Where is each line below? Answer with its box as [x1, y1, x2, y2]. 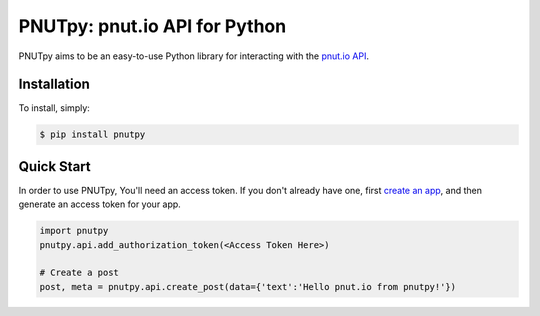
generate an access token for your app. [18, 198, 182, 210]
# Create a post [39, 267, 120, 279]
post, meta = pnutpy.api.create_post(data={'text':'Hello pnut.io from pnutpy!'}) [39, 281, 457, 292]
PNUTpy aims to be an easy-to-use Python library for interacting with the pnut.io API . [18, 50, 370, 62]
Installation [18, 76, 90, 93]
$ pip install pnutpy [39, 129, 146, 140]
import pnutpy [39, 225, 109, 237]
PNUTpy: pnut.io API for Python [18, 15, 287, 37]
